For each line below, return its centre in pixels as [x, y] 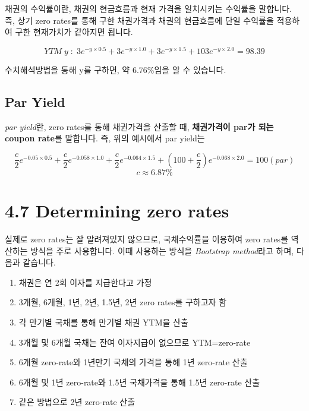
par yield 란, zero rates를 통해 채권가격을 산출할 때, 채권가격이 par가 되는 [139, 126]
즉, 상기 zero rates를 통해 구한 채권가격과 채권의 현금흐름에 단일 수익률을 [139, 20]
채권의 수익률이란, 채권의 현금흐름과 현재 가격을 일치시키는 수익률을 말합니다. [148, 8]
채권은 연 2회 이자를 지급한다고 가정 [85, 282]
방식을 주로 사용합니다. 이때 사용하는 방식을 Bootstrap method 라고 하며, [162, 250]
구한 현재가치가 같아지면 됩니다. [74, 32]
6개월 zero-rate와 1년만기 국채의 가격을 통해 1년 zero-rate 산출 [133, 362]
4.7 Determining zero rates [117, 211]
